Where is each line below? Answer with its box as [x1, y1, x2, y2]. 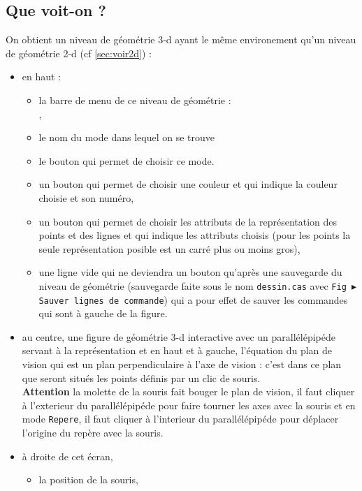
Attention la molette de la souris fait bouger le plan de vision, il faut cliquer [22, 384, 355, 399]
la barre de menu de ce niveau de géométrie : [38, 92, 231, 107]
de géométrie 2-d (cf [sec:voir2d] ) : [6, 45, 152, 60]
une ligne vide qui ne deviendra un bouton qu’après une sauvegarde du [38, 265, 342, 279]
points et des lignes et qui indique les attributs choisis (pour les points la [38, 228, 351, 242]
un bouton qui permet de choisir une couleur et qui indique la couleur [38, 177, 338, 191]
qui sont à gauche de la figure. [38, 306, 168, 321]
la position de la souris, [38, 472, 138, 487]
